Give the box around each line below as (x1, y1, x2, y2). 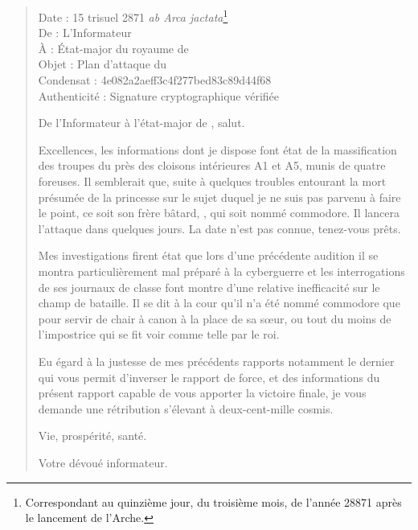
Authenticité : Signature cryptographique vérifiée (38, 87, 280, 104)
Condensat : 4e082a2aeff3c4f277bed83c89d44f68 (38, 72, 272, 88)
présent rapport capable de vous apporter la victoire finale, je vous (38, 384, 367, 401)
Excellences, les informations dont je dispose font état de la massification (38, 141, 397, 158)
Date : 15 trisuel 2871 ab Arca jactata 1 (38, 6, 228, 25)
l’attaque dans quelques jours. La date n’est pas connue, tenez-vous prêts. (38, 220, 401, 236)
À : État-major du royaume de (38, 39, 189, 56)
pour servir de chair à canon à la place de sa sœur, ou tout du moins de (38, 310, 391, 327)
